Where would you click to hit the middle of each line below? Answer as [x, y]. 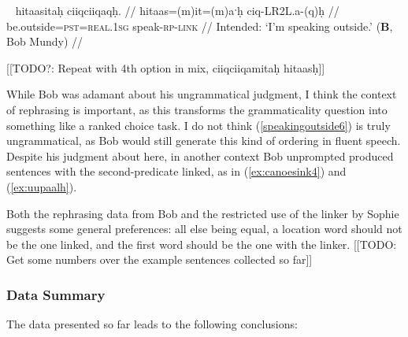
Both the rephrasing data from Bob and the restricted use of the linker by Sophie [203, 213]
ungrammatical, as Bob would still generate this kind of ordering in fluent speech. [204, 141]
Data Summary [56, 294]
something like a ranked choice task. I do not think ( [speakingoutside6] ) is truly [198, 125]
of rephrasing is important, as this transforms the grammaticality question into [197, 109]
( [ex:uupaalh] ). [42, 186]
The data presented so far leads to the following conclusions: [152, 324]
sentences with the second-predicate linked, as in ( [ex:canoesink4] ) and [176, 171]
